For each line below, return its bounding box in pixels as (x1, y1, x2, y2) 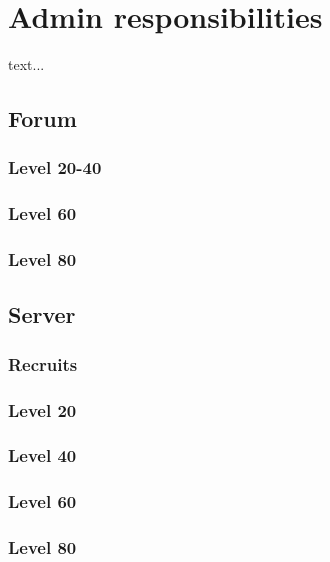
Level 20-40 (8, 155, 102, 180)
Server (8, 299, 76, 330)
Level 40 (8, 443, 77, 468)
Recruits (8, 351, 78, 376)
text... (8, 54, 45, 75)
